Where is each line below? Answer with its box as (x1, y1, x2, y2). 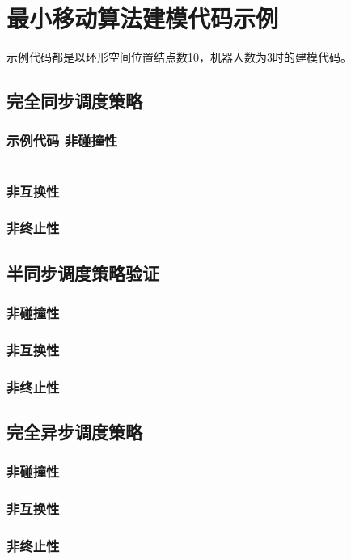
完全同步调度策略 (6, 88, 142, 113)
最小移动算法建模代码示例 (6, 2, 279, 35)
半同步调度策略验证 (6, 260, 159, 285)
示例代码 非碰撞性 (6, 130, 118, 151)
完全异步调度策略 (6, 419, 142, 444)
